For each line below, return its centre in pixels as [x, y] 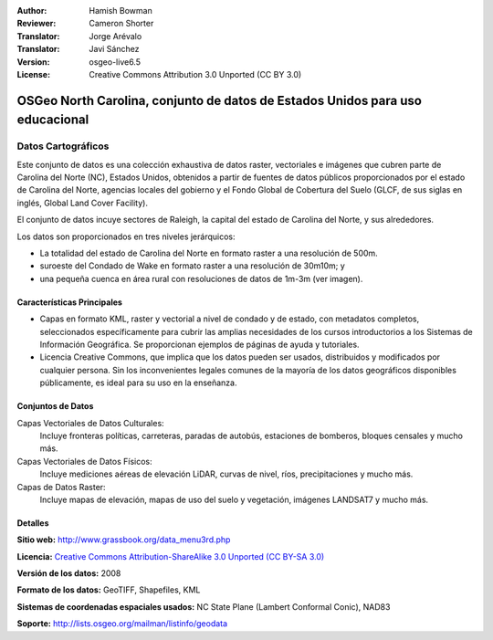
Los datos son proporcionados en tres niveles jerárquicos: [126, 236]
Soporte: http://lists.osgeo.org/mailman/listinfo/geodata [122, 624]
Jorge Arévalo [115, 36]
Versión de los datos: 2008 [69, 573]
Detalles [33, 523]
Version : [33, 62]
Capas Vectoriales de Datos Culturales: [90, 423]
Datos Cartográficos [63, 146]
